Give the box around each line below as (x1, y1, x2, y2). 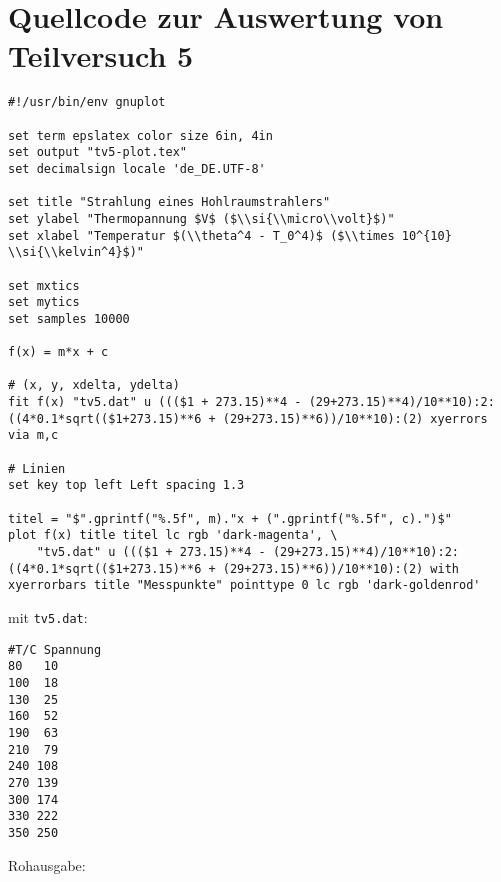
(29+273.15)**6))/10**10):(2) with (222, 561, 460, 576)
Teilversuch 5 (8, 35, 194, 76)
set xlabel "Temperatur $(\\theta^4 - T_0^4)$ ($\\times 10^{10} (8, 228, 452, 243)
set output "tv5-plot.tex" (8, 145, 187, 160)
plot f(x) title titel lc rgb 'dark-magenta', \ (8, 528, 338, 543)
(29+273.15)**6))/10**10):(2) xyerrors (222, 411, 488, 426)
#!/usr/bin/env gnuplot (8, 95, 166, 110)
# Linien (8, 461, 66, 476)
